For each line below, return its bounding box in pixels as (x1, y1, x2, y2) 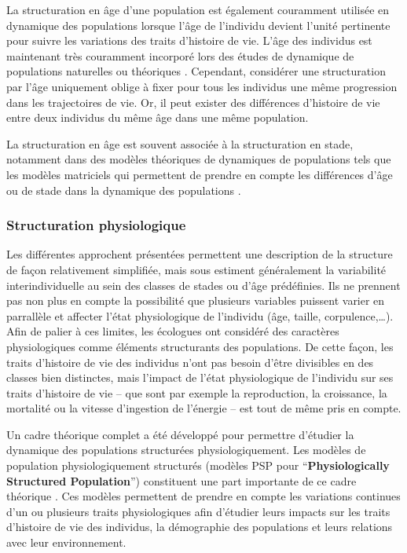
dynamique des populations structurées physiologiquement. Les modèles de (6, 441, 366, 458)
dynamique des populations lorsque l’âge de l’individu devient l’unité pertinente (6, 16, 390, 33)
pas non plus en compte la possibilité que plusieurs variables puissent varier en (6, 292, 385, 309)
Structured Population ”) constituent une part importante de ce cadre (6, 472, 357, 489)
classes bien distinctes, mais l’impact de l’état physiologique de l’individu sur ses (6, 369, 394, 386)
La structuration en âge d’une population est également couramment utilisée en (6, 2, 390, 17)
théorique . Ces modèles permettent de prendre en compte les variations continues (6, 488, 401, 504)
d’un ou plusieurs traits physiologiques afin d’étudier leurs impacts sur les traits (6, 503, 390, 519)
